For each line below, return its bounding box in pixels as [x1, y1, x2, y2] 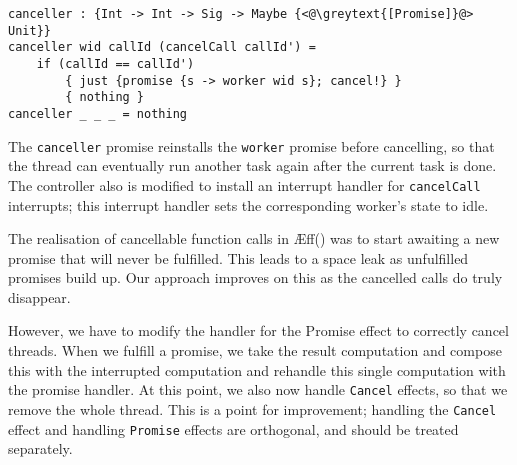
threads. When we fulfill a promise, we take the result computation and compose [8, 340, 502, 361]
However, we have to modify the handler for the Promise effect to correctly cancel [8, 320, 509, 341]
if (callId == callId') [36, 56, 195, 71]
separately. [8, 438, 73, 459]
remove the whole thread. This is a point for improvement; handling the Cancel [8, 398, 497, 419]
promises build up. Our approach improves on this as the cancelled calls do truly [8, 267, 503, 288]
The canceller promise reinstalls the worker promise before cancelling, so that [8, 135, 495, 156]
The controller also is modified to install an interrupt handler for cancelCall [8, 174, 481, 195]
